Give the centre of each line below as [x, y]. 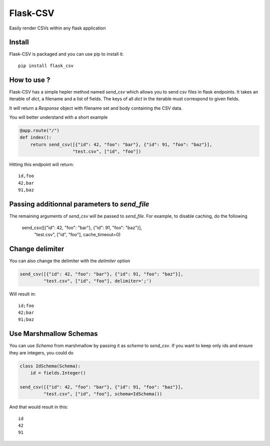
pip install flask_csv [46, 66]
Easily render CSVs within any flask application [57, 28]
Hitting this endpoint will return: [42, 165]
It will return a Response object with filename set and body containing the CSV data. [96, 108]
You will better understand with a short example [58, 117]
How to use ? [30, 80]
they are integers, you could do [41, 352]
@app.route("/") [40, 130]
